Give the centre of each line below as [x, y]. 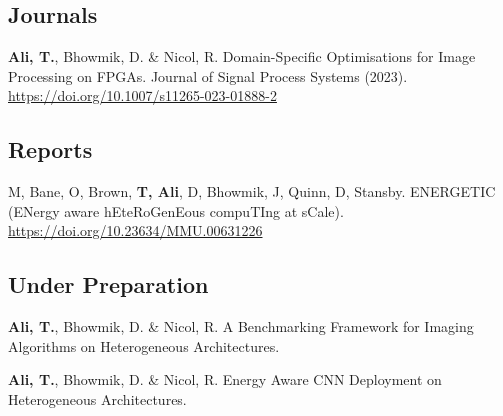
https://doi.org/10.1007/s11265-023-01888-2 [142, 95]
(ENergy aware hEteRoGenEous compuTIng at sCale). [176, 210]
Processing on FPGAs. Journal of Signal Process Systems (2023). [208, 75]
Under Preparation [108, 284]
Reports [50, 149]
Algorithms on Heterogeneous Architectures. [144, 345]
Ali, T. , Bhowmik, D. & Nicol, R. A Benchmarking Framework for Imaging [241, 326]
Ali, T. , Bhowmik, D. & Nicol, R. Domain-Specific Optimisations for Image [242, 56]
